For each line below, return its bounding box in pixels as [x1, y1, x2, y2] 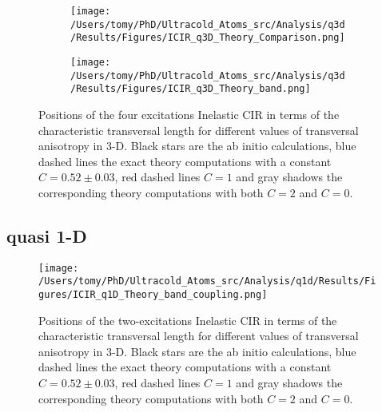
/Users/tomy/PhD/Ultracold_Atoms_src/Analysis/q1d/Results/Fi [38, 275, 376, 287]
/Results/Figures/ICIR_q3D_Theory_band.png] [70, 83, 311, 95]
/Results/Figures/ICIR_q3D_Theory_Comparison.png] [70, 32, 345, 44]
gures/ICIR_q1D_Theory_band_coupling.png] [38, 289, 268, 301]
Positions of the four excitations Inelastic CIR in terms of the [38, 105, 340, 122]
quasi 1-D [6, 223, 87, 248]
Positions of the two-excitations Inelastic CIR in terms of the [38, 311, 337, 328]
